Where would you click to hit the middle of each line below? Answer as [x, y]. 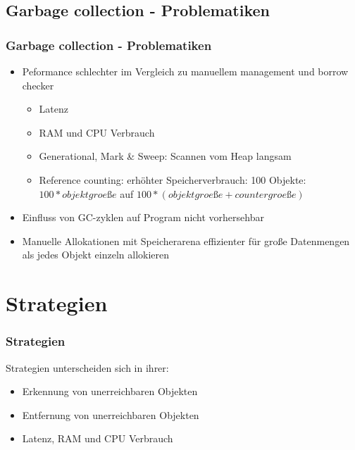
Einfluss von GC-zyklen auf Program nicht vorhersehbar [143, 217]
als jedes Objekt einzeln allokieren [96, 255]
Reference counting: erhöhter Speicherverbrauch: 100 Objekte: [173, 179]
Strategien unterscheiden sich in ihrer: [87, 367]
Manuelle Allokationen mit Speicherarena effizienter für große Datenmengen [186, 240]
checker [38, 85]
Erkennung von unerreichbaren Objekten [110, 391]
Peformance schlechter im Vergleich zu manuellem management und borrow [185, 71]
